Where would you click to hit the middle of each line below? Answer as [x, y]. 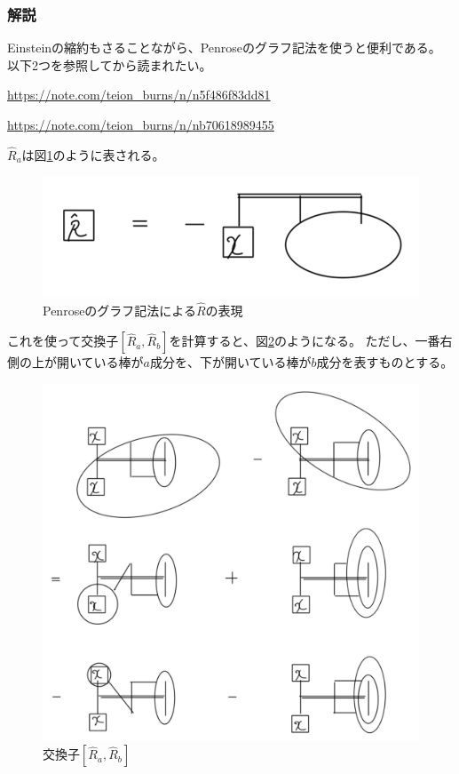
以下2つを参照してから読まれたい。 [110, 64]
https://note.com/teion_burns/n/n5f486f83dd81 [139, 95]
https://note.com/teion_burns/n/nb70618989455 [141, 124]
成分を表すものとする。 [385, 362]
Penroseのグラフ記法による [119, 310]
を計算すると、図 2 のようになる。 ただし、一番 [305, 341]
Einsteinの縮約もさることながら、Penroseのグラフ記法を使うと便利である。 [224, 48]
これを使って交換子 [63, 341]
